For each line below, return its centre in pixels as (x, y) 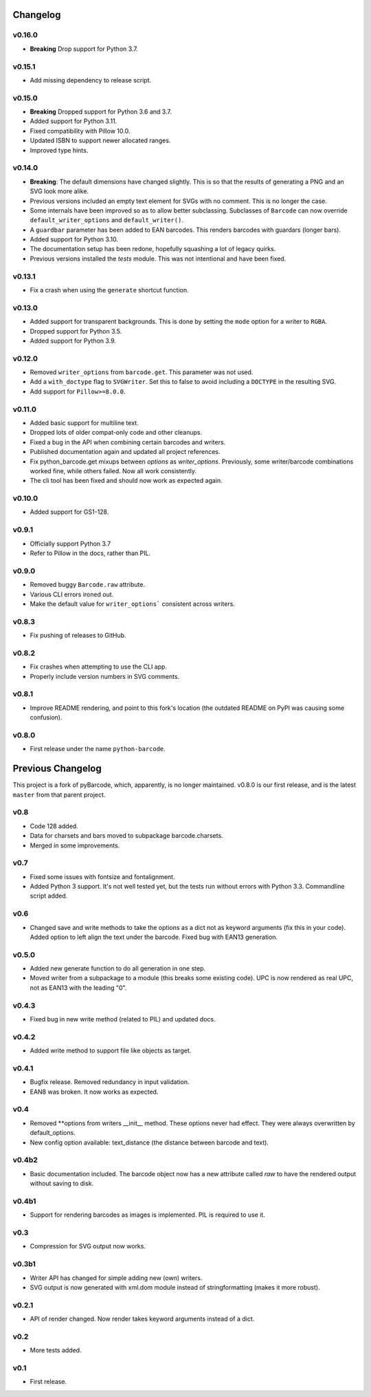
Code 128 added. (54, 826)
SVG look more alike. (59, 191)
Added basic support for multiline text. (84, 423)
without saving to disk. (62, 1184)
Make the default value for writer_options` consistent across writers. (132, 604)
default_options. (53, 1133)
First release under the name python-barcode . (98, 749)
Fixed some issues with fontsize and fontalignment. (102, 876)
